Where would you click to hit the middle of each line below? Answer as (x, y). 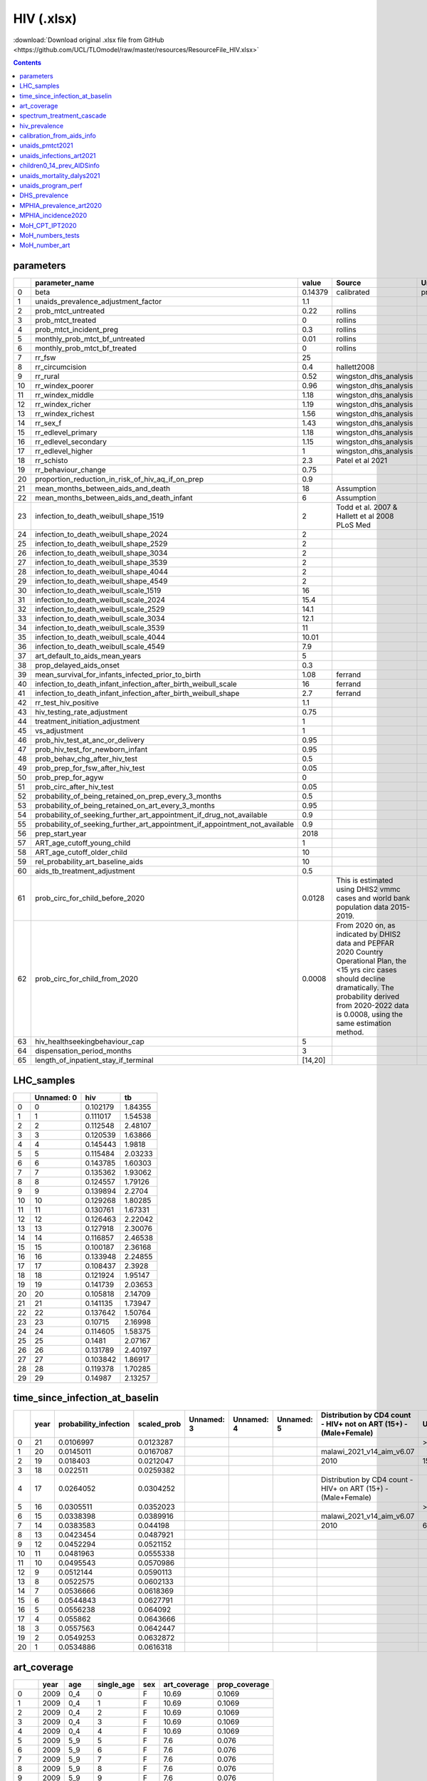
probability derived (368, 997)
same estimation (364, 1024)
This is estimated (365, 881)
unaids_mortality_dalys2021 (60, 175)
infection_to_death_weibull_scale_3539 (100, 628)
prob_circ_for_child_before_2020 (90, 898)
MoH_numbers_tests (49, 235)
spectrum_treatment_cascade (63, 116)
